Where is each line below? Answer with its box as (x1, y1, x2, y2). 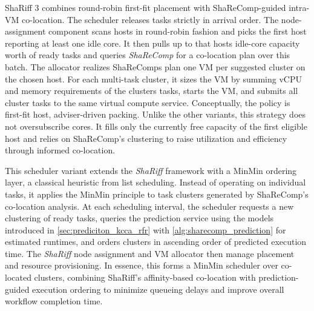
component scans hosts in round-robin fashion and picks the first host (48, 25, 307, 38)
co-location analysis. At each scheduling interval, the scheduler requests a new (5, 199, 294, 212)
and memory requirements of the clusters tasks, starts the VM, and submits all (5, 84, 298, 97)
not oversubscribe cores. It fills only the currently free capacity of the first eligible (5, 119, 307, 132)
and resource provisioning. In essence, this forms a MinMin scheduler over (5, 259, 278, 272)
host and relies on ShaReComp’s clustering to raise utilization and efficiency (5, 132, 287, 144)
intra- (289, 1, 310, 13)
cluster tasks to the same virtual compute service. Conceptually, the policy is (5, 96, 290, 109)
